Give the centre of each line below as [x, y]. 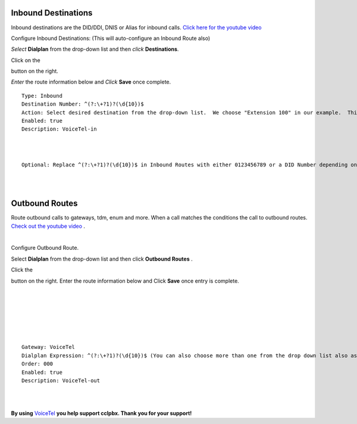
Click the [22, 270]
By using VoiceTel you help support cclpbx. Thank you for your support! [101, 413]
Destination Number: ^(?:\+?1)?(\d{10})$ [83, 104]
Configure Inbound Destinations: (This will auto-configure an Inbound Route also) [111, 38]
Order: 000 [37, 364]
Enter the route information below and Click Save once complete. [91, 82]
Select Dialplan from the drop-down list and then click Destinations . [95, 49]
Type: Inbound [42, 96]
